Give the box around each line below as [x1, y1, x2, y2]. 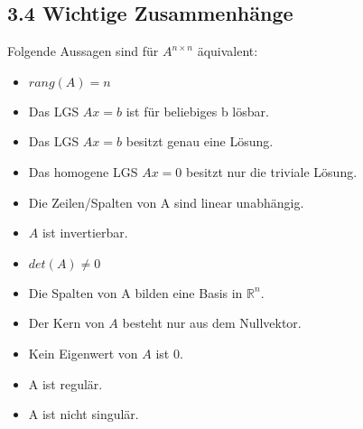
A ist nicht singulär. [28, 405, 139, 424]
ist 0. [155, 343, 183, 362]
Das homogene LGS [28, 162, 138, 181]
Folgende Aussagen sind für [7, 42, 159, 61]
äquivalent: [197, 42, 258, 61]
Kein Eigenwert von [28, 343, 138, 362]
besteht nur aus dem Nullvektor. [122, 313, 302, 332]
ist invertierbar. [42, 223, 128, 242]
